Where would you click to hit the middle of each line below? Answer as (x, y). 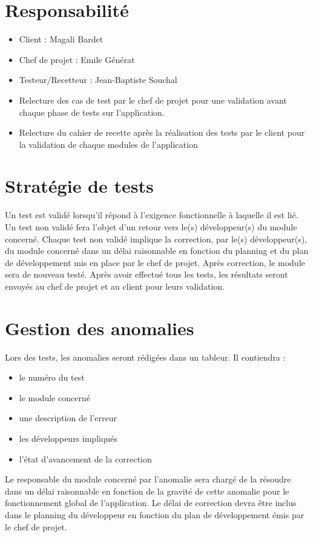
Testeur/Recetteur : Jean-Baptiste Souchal (98, 80)
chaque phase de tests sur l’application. (92, 112)
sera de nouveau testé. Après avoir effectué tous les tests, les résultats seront (147, 274)
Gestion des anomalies (100, 328)
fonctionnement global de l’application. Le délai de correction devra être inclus (151, 503)
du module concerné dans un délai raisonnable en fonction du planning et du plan (157, 251)
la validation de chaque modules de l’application (108, 144)
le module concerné (54, 397)
